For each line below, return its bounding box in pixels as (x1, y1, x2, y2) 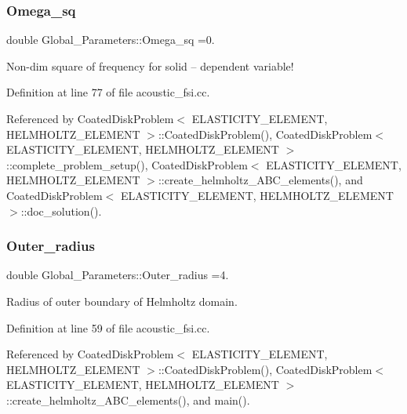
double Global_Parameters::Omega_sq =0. (6, 31, 215, 48)
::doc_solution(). (20, 202, 102, 219)
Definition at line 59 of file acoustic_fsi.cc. (6, 319, 210, 336)
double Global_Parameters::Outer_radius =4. (6, 267, 229, 283)
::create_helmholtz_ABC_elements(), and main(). (6, 391, 250, 408)
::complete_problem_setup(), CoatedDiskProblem (6, 156, 248, 172)
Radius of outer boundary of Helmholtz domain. (6, 292, 238, 309)
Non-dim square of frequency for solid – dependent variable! (6, 57, 294, 74)
